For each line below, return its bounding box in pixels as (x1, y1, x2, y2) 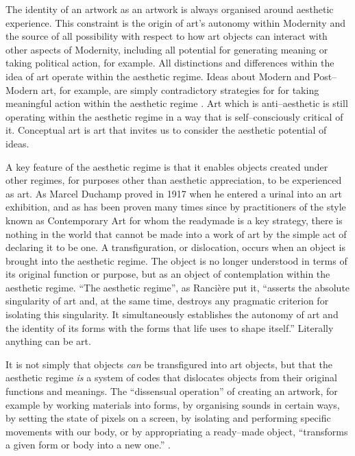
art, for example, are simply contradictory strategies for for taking (41, 82, 319, 97)
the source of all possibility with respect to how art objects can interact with (5, 29, 328, 43)
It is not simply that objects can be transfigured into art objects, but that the (5, 357, 333, 371)
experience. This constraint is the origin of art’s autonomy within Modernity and (5, 15, 345, 29)
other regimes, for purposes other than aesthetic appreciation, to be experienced (5, 173, 342, 187)
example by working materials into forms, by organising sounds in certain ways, (5, 397, 340, 411)
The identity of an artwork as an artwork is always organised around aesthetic (5, 2, 334, 16)
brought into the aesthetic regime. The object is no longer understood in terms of (5, 253, 347, 267)
